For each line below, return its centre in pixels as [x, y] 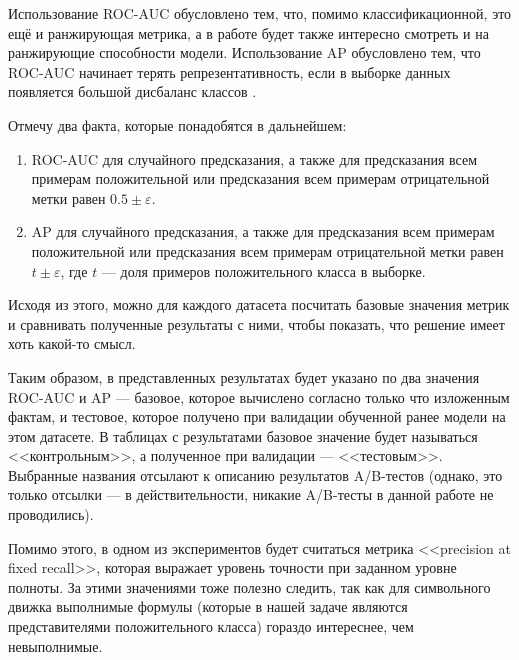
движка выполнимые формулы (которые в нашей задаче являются [208, 606]
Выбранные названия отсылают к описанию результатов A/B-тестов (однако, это [255, 474]
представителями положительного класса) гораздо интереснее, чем [211, 626]
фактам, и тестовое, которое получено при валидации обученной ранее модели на [257, 416]
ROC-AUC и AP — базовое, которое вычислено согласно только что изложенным [259, 396]
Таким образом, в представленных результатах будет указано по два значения [244, 376]
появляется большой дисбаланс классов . [132, 91]
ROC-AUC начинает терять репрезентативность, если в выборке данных [229, 71]
